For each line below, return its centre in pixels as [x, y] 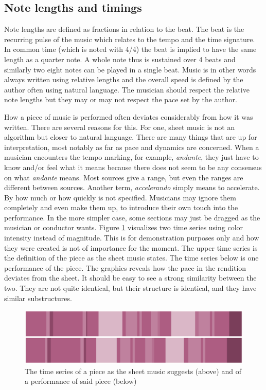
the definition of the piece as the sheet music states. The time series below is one [131, 258]
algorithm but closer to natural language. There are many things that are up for [131, 137]
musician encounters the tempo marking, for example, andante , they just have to [131, 157]
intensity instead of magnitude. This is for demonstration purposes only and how [132, 238]
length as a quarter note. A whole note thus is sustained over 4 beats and [120, 59]
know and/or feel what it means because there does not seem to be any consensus [133, 167]
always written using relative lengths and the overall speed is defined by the [124, 79]
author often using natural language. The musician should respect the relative [127, 89]
